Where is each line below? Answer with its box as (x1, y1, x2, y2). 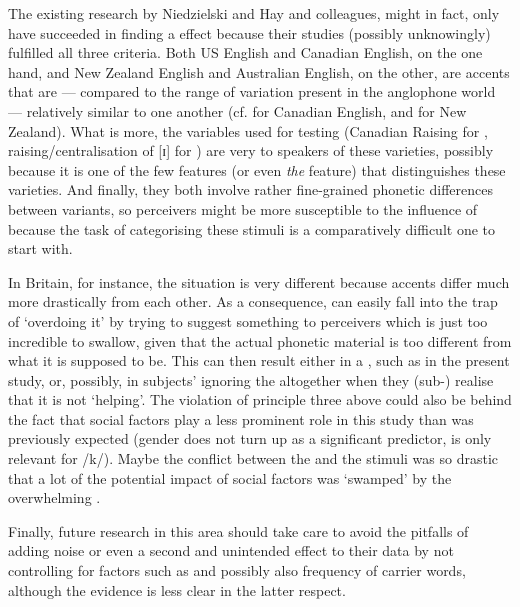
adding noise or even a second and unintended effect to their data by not (8, 540, 454, 561)
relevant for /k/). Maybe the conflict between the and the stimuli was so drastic (8, 448, 498, 469)
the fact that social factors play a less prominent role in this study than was (8, 408, 474, 429)
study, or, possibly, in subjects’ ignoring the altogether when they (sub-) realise (8, 369, 494, 390)
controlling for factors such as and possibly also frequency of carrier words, (8, 560, 466, 581)
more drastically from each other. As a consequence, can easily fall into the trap (8, 291, 498, 312)
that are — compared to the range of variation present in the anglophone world (8, 81, 496, 102)
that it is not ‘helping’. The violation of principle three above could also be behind (8, 389, 512, 410)
